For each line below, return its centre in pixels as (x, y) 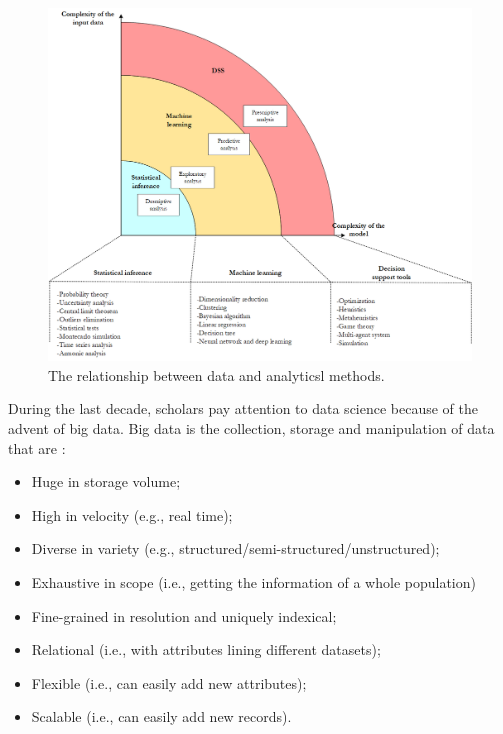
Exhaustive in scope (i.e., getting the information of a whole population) (253, 581)
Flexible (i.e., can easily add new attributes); (169, 682)
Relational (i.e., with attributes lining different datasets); (206, 649)
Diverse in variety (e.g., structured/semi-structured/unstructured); (235, 548)
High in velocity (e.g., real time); (132, 514)
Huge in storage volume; (106, 481)
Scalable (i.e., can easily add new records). (161, 716)
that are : (37, 447)
